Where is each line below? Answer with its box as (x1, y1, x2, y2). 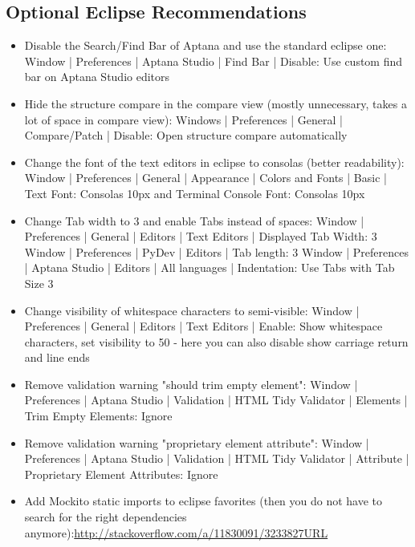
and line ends (24, 349, 90, 366)
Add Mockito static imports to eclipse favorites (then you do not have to (24, 492, 383, 509)
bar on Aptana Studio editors (24, 68, 170, 85)
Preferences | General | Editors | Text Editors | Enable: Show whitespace (24, 318, 383, 334)
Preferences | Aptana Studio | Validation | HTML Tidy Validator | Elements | (24, 391, 408, 408)
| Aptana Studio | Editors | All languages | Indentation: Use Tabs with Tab (24, 259, 395, 276)
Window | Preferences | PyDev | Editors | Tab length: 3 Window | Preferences (24, 243, 409, 260)
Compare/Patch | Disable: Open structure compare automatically (24, 127, 348, 144)
